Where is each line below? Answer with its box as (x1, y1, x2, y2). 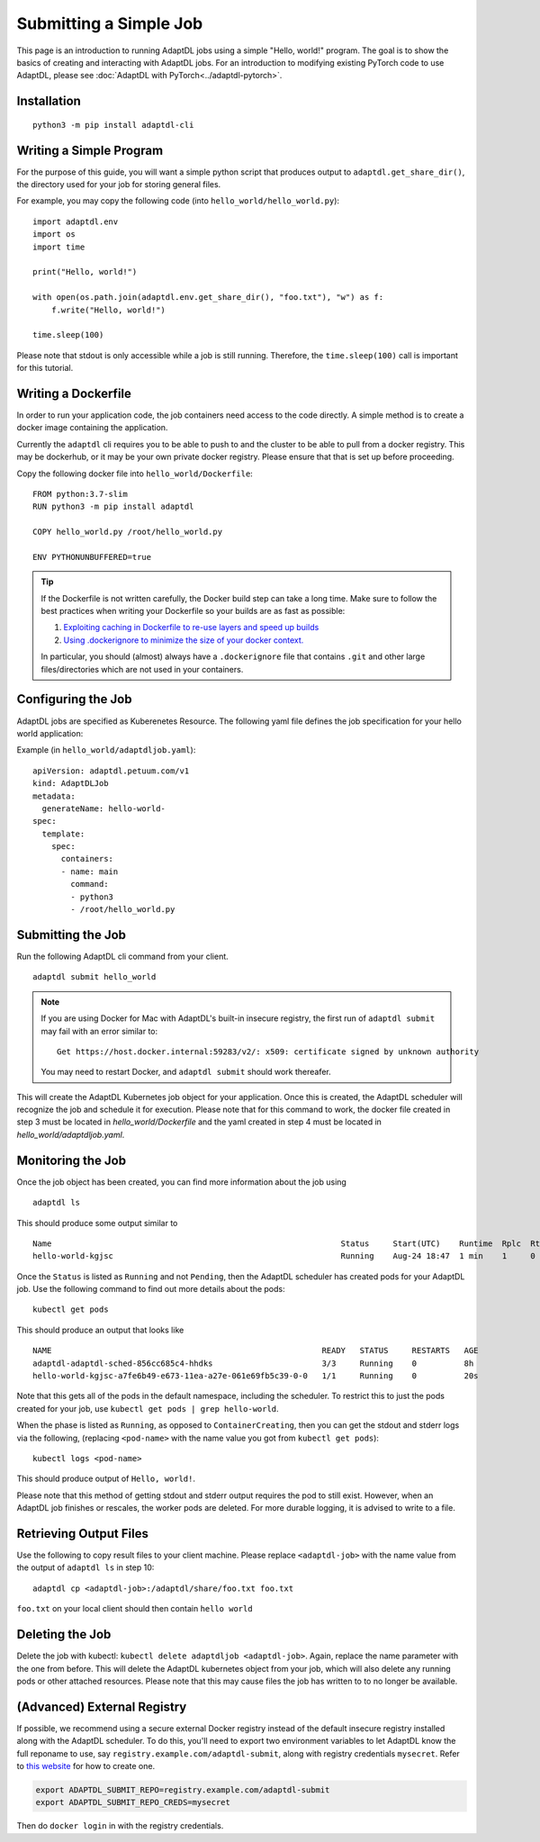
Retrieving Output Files (16, 1526, 148, 1541)
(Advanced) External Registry (16, 1699, 187, 1714)
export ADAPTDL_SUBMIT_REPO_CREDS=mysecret (35, 1797, 231, 1808)
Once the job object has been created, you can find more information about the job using (16, 1176, 346, 1187)
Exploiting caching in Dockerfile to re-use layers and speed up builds (63, 622, 319, 633)
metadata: (32, 790, 76, 801)
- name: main (60, 866, 119, 877)
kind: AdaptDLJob (32, 779, 109, 789)
